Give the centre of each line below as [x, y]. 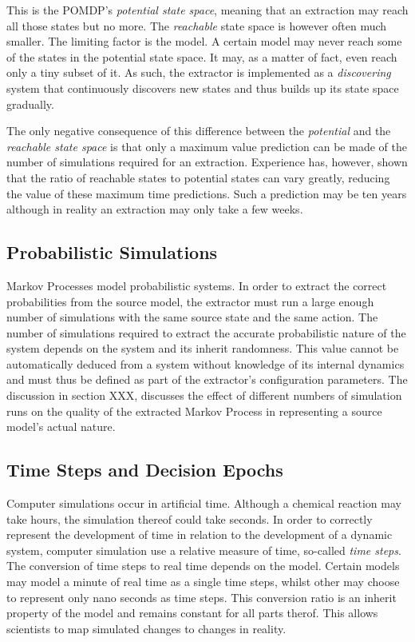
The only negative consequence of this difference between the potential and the [199, 131]
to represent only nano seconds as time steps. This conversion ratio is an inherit [202, 597]
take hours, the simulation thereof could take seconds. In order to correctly [190, 518]
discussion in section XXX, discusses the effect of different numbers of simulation [204, 395]
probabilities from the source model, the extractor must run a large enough [190, 301]
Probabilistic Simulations [112, 252]
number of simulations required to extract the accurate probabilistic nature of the [206, 332]
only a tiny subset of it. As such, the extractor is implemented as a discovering [199, 72]
